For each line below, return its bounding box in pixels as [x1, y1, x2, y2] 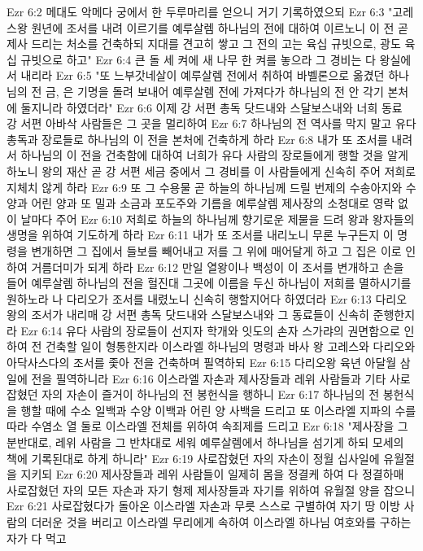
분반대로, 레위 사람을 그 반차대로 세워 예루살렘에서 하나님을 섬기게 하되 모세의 [7, 434, 404, 451]
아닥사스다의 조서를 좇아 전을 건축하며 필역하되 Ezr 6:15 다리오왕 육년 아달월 [7, 354, 397, 371]
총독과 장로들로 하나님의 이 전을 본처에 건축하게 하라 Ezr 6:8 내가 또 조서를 [7, 130, 388, 147]
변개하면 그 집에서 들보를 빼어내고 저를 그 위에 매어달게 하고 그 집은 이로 [31, 242, 402, 259]
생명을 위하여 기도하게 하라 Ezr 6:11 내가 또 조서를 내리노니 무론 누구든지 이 [7, 226, 394, 243]
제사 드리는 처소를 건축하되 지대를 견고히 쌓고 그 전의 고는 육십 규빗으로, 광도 [7, 35, 401, 52]
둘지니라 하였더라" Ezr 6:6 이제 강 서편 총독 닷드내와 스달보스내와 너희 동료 [20, 98, 403, 116]
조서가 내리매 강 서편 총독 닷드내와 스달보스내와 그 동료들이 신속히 [31, 306, 369, 323]
